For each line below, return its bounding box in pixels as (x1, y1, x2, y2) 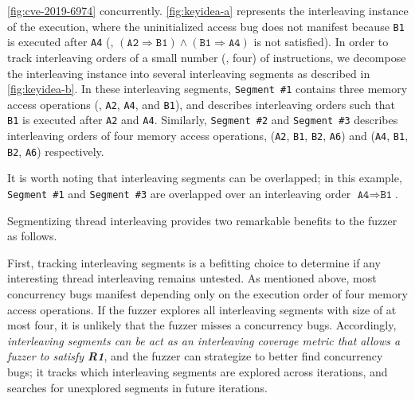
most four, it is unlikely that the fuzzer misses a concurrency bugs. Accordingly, (7, 317, 397, 333)
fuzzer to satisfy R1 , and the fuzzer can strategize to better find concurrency (7, 348, 383, 364)
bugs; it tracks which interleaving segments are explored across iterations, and (7, 363, 388, 380)
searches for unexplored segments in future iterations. (7, 379, 268, 395)
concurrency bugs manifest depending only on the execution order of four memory (7, 286, 408, 302)
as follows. (7, 228, 57, 244)
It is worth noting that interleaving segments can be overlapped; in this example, (7, 169, 402, 186)
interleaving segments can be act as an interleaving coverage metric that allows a (7, 332, 401, 348)
